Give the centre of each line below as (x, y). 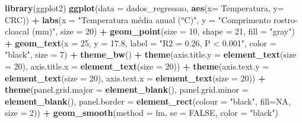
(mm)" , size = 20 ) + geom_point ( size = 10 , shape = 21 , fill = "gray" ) (163, 31)
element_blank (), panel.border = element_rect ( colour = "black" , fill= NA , (148, 101)
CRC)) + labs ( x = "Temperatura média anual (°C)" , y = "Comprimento (138, 19)
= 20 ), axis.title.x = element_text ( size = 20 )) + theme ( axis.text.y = (137, 66)
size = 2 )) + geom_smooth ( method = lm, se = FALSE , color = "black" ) (142, 113)
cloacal (17, 31)
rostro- (286, 19)
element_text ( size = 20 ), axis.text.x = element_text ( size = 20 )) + (135, 78)
